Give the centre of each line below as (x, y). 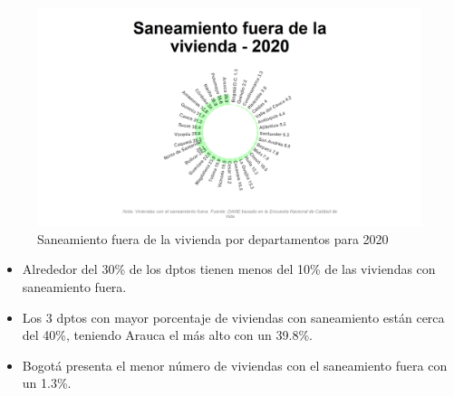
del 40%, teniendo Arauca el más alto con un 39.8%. (167, 335)
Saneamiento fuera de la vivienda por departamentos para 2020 (213, 238)
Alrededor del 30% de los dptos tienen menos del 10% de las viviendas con (229, 269)
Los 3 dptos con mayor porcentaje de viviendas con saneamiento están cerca (233, 317)
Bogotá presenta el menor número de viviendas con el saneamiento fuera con (235, 365)
